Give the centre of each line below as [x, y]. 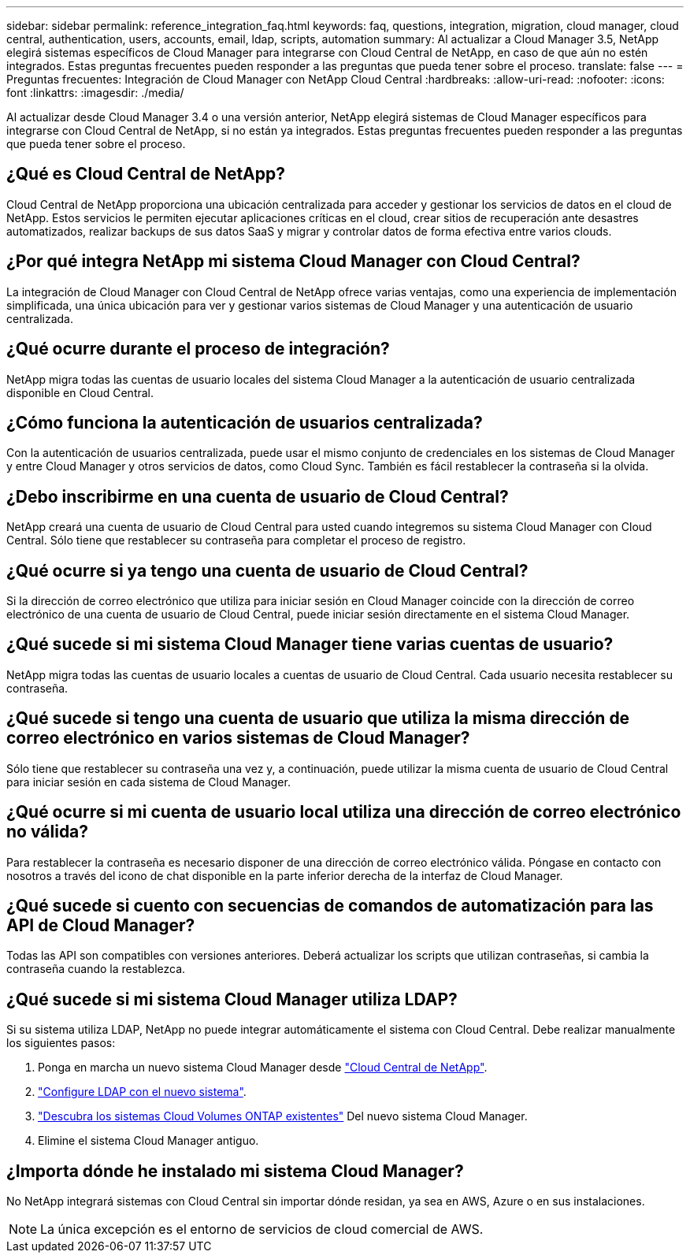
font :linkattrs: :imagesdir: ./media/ [95, 93]
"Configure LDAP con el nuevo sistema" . [142, 1092]
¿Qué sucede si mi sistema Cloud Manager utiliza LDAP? [232, 999]
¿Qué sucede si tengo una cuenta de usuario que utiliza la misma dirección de [318, 719]
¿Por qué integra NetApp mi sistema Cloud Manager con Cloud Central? [293, 262]
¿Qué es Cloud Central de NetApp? [146, 174]
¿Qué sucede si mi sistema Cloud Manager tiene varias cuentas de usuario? [310, 644]
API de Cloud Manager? [101, 926]
